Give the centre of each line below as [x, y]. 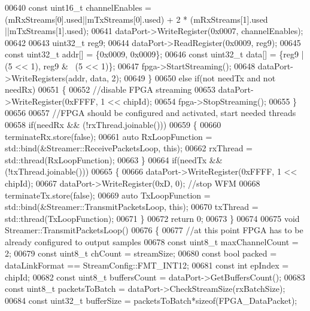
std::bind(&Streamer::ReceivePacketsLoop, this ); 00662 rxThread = [129, 148]
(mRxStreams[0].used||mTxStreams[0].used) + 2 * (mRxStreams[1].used [136, 19]
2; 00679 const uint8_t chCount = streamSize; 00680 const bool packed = [141, 253]
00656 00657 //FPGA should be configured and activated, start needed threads [151, 113]
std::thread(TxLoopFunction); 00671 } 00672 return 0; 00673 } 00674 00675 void [152, 218]
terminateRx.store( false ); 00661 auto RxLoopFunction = [109, 136]
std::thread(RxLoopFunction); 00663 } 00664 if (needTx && [114, 159]
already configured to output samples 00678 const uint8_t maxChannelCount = [152, 241]
